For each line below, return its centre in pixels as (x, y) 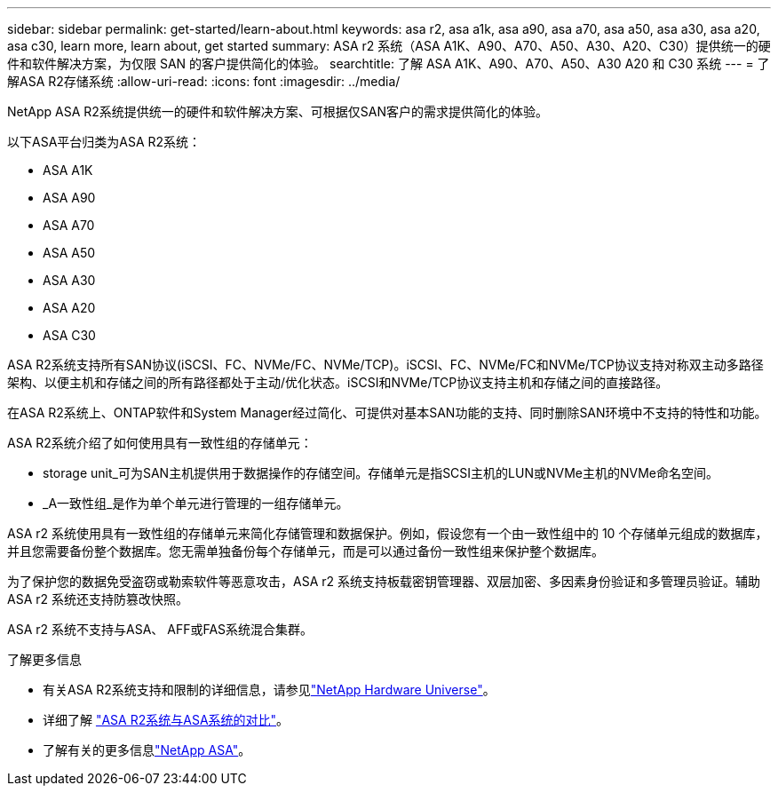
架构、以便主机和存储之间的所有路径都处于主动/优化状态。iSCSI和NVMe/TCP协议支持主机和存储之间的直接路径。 (338, 382)
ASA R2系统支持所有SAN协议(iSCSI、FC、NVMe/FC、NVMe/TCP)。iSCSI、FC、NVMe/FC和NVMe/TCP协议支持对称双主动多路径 (385, 365)
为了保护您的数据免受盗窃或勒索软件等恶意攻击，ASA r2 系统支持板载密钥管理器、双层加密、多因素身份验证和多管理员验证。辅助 (384, 581)
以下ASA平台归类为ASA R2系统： (104, 142)
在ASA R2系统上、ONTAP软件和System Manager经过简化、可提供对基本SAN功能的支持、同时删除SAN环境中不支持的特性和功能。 (387, 412)
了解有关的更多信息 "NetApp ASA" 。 (147, 750)
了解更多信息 (44, 659)
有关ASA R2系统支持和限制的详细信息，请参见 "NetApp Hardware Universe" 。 (269, 690)
